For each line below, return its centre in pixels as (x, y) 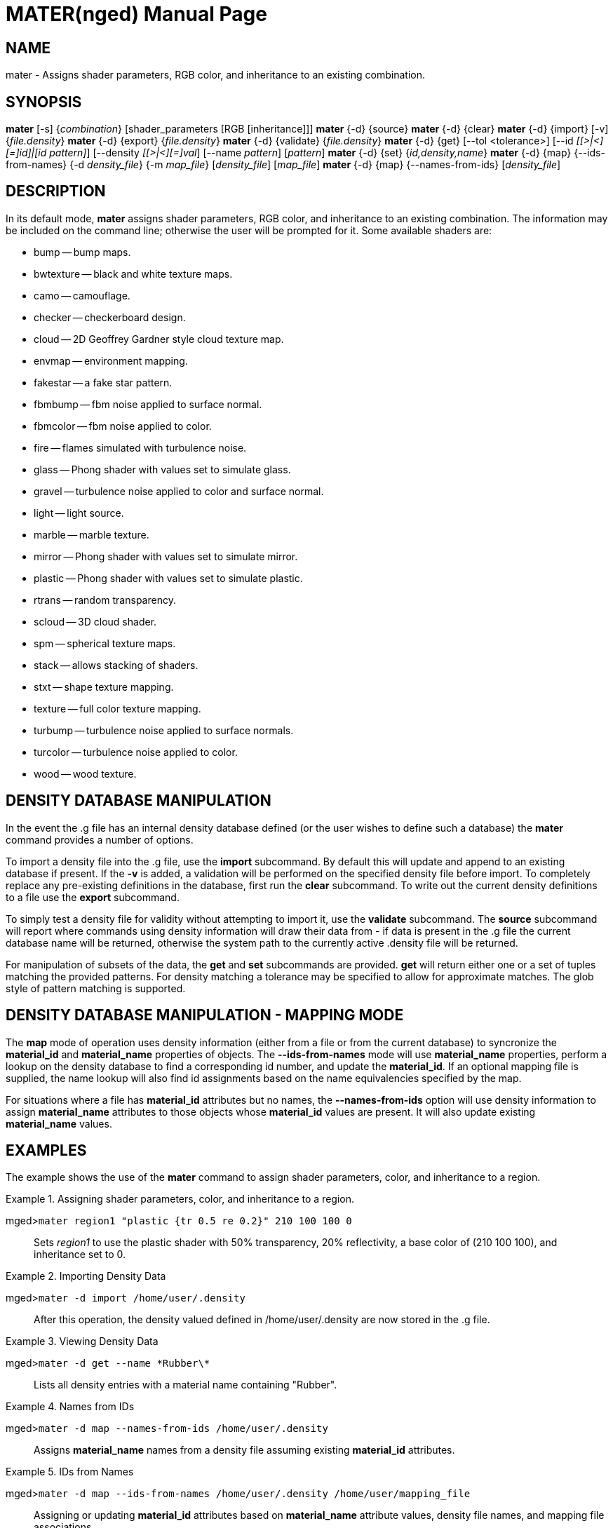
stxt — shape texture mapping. (104, 687)
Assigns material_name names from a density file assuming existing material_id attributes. (244, 1450)
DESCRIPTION (56, 191)
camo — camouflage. (82, 295)
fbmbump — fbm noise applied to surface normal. (148, 404)
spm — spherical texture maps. (105, 643)
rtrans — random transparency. (105, 600)
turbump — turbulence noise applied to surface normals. (164, 730)
